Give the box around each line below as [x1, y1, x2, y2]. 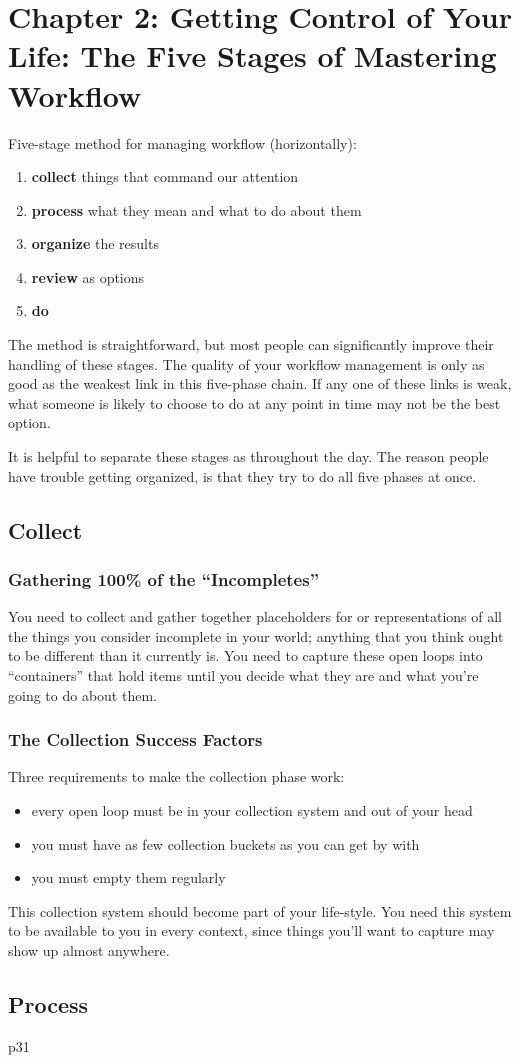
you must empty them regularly [31, 867, 226, 888]
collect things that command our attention [31, 166, 299, 187]
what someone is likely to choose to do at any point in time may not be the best [8, 392, 501, 413]
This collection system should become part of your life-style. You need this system [8, 900, 512, 921]
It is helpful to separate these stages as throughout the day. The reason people [8, 446, 489, 467]
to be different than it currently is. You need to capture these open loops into [8, 645, 483, 666]
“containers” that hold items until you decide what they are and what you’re [8, 665, 479, 685]
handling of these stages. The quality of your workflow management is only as [8, 353, 485, 374]
